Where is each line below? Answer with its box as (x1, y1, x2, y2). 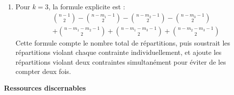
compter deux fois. (15, 66, 71, 76)
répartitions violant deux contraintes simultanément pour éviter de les (15, 56, 226, 67)
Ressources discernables (4, 83, 86, 93)
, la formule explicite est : (48, 1, 125, 11)
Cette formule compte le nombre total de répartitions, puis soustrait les (15, 37, 231, 47)
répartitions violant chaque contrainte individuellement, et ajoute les (15, 47, 222, 57)
